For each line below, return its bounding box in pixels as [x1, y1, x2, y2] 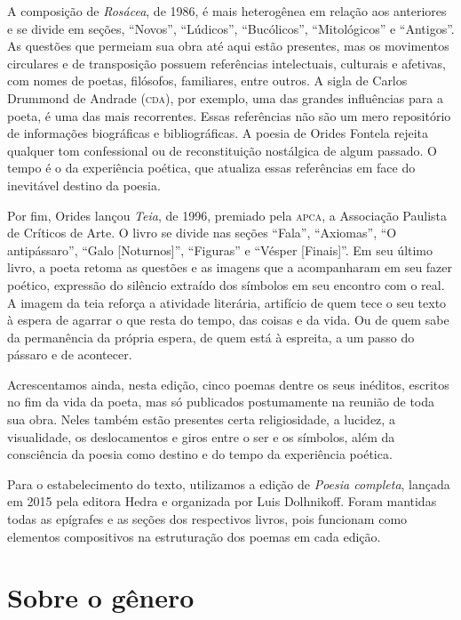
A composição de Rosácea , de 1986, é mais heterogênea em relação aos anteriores [7, 2, 447, 20]
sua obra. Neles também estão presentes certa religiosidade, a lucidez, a [7, 410, 395, 429]
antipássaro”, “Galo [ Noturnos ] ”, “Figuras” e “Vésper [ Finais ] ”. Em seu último [7, 240, 433, 259]
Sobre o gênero [7, 579, 195, 616]
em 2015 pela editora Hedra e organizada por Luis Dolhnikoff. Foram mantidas [7, 492, 437, 511]
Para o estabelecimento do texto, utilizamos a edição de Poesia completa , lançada [7, 474, 450, 493]
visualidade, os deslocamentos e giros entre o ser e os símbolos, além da [7, 427, 395, 446]
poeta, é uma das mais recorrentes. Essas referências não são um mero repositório [7, 106, 451, 125]
